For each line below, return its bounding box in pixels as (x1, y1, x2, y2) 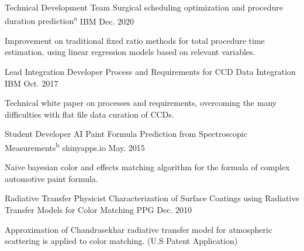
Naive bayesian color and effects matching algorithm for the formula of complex (5, 161, 290, 173)
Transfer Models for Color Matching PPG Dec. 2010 (5, 204, 192, 216)
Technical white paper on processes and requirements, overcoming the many (5, 97, 277, 109)
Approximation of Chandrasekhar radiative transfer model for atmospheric (5, 223, 272, 235)
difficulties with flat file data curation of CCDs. (5, 108, 174, 120)
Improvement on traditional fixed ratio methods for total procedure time (5, 34, 265, 46)
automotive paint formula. (5, 172, 98, 184)
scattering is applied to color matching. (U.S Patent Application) (5, 235, 238, 247)
